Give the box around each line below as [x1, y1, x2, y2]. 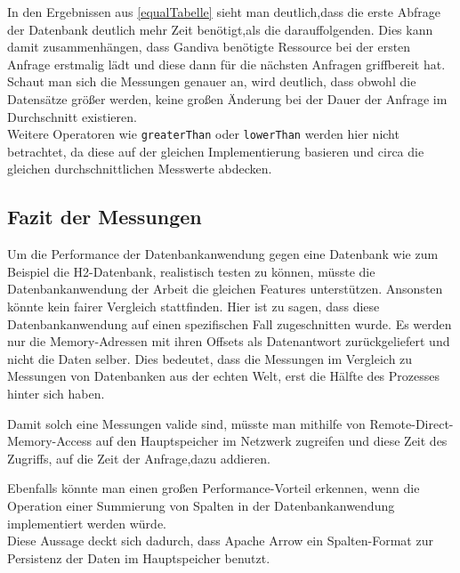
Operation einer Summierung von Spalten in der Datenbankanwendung [7, 496, 395, 514]
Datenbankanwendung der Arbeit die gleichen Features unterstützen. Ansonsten [7, 279, 443, 298]
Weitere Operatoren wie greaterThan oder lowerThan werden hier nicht [7, 125, 399, 143]
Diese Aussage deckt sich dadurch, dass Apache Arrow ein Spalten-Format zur [7, 531, 433, 550]
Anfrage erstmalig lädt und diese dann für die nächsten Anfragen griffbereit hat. [7, 54, 446, 73]
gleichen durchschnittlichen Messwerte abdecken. [7, 159, 272, 178]
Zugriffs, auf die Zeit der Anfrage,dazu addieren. [7, 448, 270, 467]
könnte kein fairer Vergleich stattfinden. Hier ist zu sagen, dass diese [7, 296, 380, 315]
